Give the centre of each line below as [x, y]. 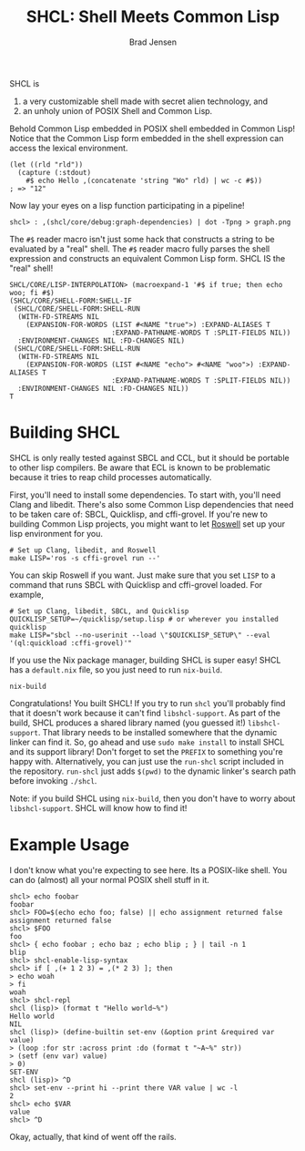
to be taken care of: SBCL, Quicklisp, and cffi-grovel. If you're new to [139, 514]
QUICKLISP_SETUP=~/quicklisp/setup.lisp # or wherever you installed [144, 619]
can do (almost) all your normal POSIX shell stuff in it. [109, 879]
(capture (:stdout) [55, 172]
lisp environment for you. [56, 533]
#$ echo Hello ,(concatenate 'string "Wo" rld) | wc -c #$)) [144, 180]
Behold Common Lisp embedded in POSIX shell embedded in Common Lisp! [152, 128]
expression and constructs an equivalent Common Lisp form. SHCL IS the [147, 258]
